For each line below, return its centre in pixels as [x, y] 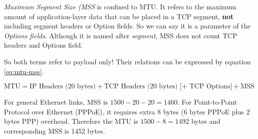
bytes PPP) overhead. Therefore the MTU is [71, 121]
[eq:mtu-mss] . [24, 71]
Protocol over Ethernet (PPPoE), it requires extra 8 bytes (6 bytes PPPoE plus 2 [127, 111]
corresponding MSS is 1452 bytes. [55, 130]
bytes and [206, 121]
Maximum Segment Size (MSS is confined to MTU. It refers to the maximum [120, 6]
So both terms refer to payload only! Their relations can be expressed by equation [128, 61]
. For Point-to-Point [207, 102]
